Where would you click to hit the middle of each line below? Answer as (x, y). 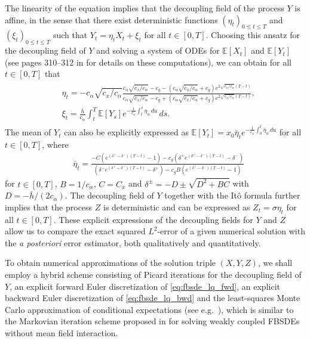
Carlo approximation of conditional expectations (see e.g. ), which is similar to (149, 309)
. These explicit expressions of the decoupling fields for (153, 219)
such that (70, 35)
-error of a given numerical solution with (231, 231)
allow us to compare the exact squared (75, 231)
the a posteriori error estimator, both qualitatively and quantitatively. (133, 242)
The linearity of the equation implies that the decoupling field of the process (145, 8)
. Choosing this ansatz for (253, 35)
